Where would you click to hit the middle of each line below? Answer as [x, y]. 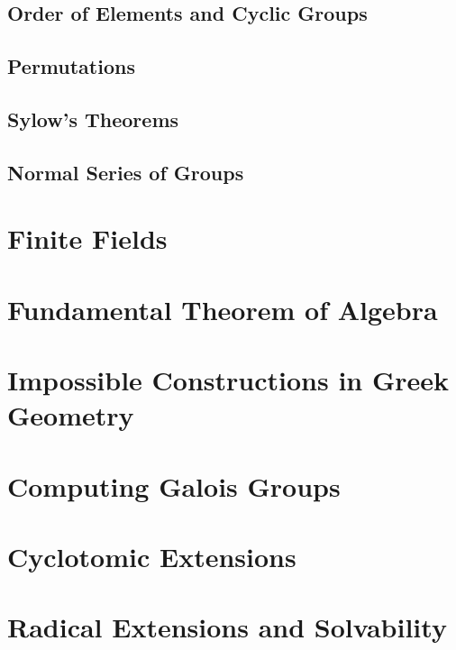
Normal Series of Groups [126, 172]
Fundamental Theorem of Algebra [223, 309]
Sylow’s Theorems [93, 119]
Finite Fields [87, 238]
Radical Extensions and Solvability [227, 627]
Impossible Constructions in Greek [228, 380]
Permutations [71, 66]
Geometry [71, 415]
